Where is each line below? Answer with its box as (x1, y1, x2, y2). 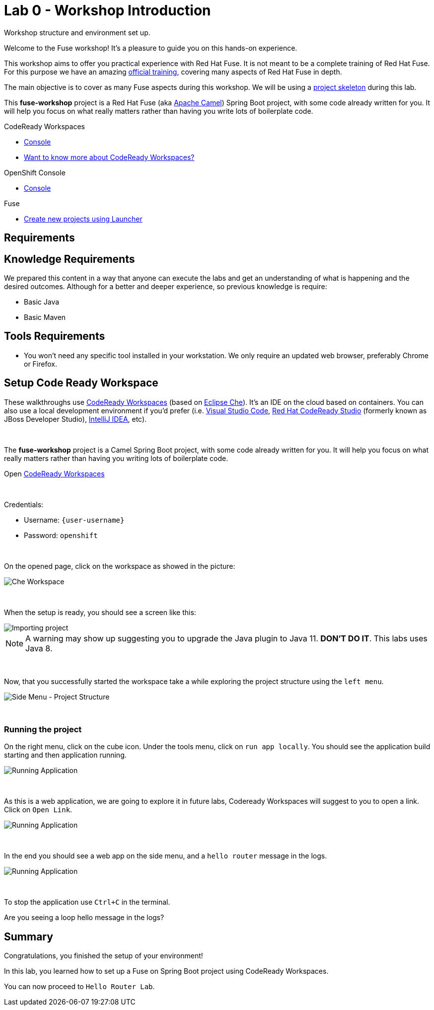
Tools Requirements (4, 330, 105, 343)
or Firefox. (24, 359, 57, 368)
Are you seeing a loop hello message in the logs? (4, 913, 164, 922)
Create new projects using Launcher (24, 214, 143, 223)
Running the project (4, 724, 82, 735)
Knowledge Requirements (4, 252, 135, 265)
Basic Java (24, 298, 60, 307)
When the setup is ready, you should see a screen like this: (4, 608, 196, 617)
